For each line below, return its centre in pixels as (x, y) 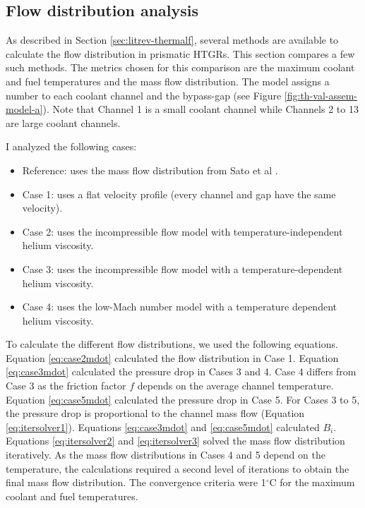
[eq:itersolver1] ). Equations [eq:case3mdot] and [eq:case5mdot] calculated (163, 427)
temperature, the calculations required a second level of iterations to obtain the (178, 468)
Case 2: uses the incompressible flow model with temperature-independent (182, 231)
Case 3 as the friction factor (66, 386)
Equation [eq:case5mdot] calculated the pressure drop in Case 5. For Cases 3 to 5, (183, 399)
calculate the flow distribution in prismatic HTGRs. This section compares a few (180, 53)
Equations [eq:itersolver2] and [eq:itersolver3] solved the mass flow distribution (175, 441)
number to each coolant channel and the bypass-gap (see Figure (144, 95)
